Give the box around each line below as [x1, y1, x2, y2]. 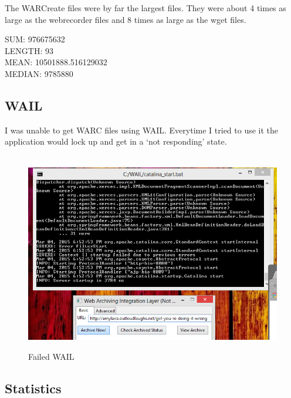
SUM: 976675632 [5, 33, 65, 45]
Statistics [5, 379, 62, 397]
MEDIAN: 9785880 [5, 67, 73, 79]
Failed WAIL [28, 350, 75, 362]
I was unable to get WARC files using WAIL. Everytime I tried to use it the [5, 123, 279, 136]
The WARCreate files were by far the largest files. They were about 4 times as [5, 2, 286, 14]
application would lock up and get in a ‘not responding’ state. [5, 135, 227, 148]
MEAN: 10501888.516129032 [5, 56, 107, 68]
